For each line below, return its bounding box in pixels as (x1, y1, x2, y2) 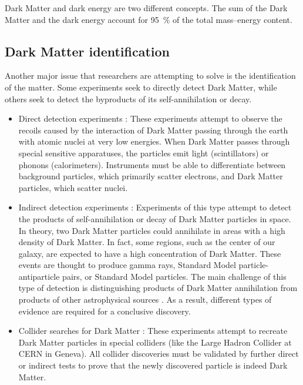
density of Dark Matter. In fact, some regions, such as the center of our (18, 236, 275, 248)
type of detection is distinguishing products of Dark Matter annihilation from (18, 282, 298, 294)
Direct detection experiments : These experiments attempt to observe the (18, 112, 282, 125)
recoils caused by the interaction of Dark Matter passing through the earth (18, 123, 288, 136)
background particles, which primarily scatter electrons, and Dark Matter (18, 170, 283, 182)
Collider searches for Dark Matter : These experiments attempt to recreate (18, 324, 288, 337)
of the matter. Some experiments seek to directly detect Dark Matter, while (5, 81, 277, 93)
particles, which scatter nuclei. (18, 181, 128, 193)
